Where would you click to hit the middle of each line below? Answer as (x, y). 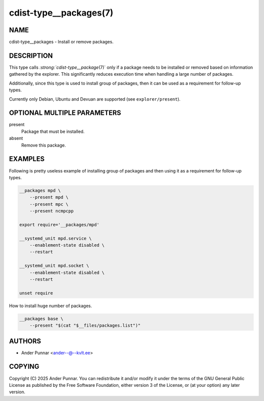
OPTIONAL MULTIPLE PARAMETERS (65, 113)
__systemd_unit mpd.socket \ (54, 266)
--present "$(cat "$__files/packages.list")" (85, 326)
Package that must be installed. (53, 131)
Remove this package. (44, 145)
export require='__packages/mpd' (59, 224)
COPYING (24, 367)
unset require (36, 293)
